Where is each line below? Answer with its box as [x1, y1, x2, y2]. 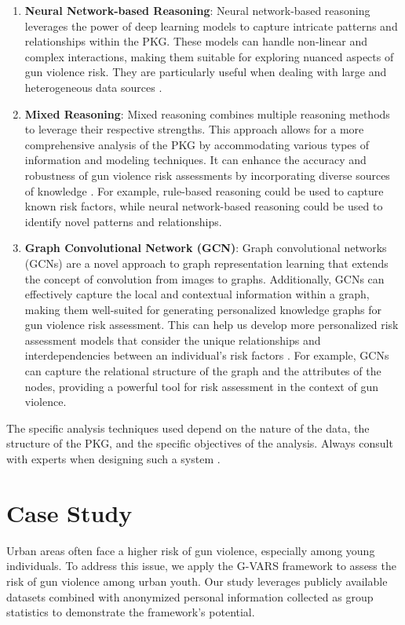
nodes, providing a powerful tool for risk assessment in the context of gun [24, 378, 378, 394]
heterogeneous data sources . [24, 79, 162, 95]
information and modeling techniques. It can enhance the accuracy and [24, 152, 367, 168]
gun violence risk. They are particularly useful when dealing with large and [24, 64, 387, 80]
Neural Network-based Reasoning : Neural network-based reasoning [24, 2, 370, 18]
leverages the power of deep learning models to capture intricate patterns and [24, 17, 398, 34]
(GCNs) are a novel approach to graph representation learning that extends [24, 254, 389, 271]
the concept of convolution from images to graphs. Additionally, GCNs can [24, 270, 385, 287]
